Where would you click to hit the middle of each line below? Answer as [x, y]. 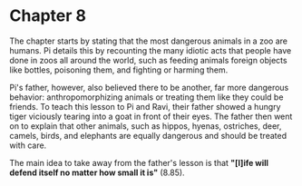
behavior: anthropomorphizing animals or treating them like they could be [146, 97]
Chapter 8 [48, 16]
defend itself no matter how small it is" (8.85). [97, 172]
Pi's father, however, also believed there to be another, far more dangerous [149, 87]
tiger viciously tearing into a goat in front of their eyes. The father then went [151, 116]
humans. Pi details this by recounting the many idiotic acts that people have [151, 50]
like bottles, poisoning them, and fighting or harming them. [119, 70]
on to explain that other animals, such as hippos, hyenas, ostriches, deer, [146, 126]
